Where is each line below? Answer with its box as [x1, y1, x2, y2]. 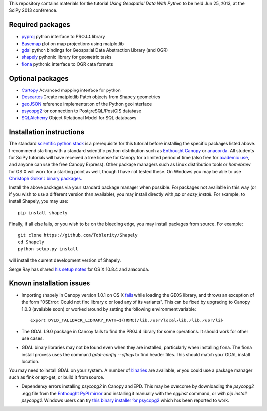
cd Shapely [18, 239, 44, 245]
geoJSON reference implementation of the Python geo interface [21, 101, 152, 107]
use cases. [21, 335, 44, 341]
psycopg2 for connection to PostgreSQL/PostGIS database [21, 108, 142, 114]
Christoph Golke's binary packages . [9, 176, 83, 182]
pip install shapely [18, 210, 68, 215]
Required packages [9, 20, 70, 29]
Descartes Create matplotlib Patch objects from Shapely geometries [21, 94, 161, 100]
